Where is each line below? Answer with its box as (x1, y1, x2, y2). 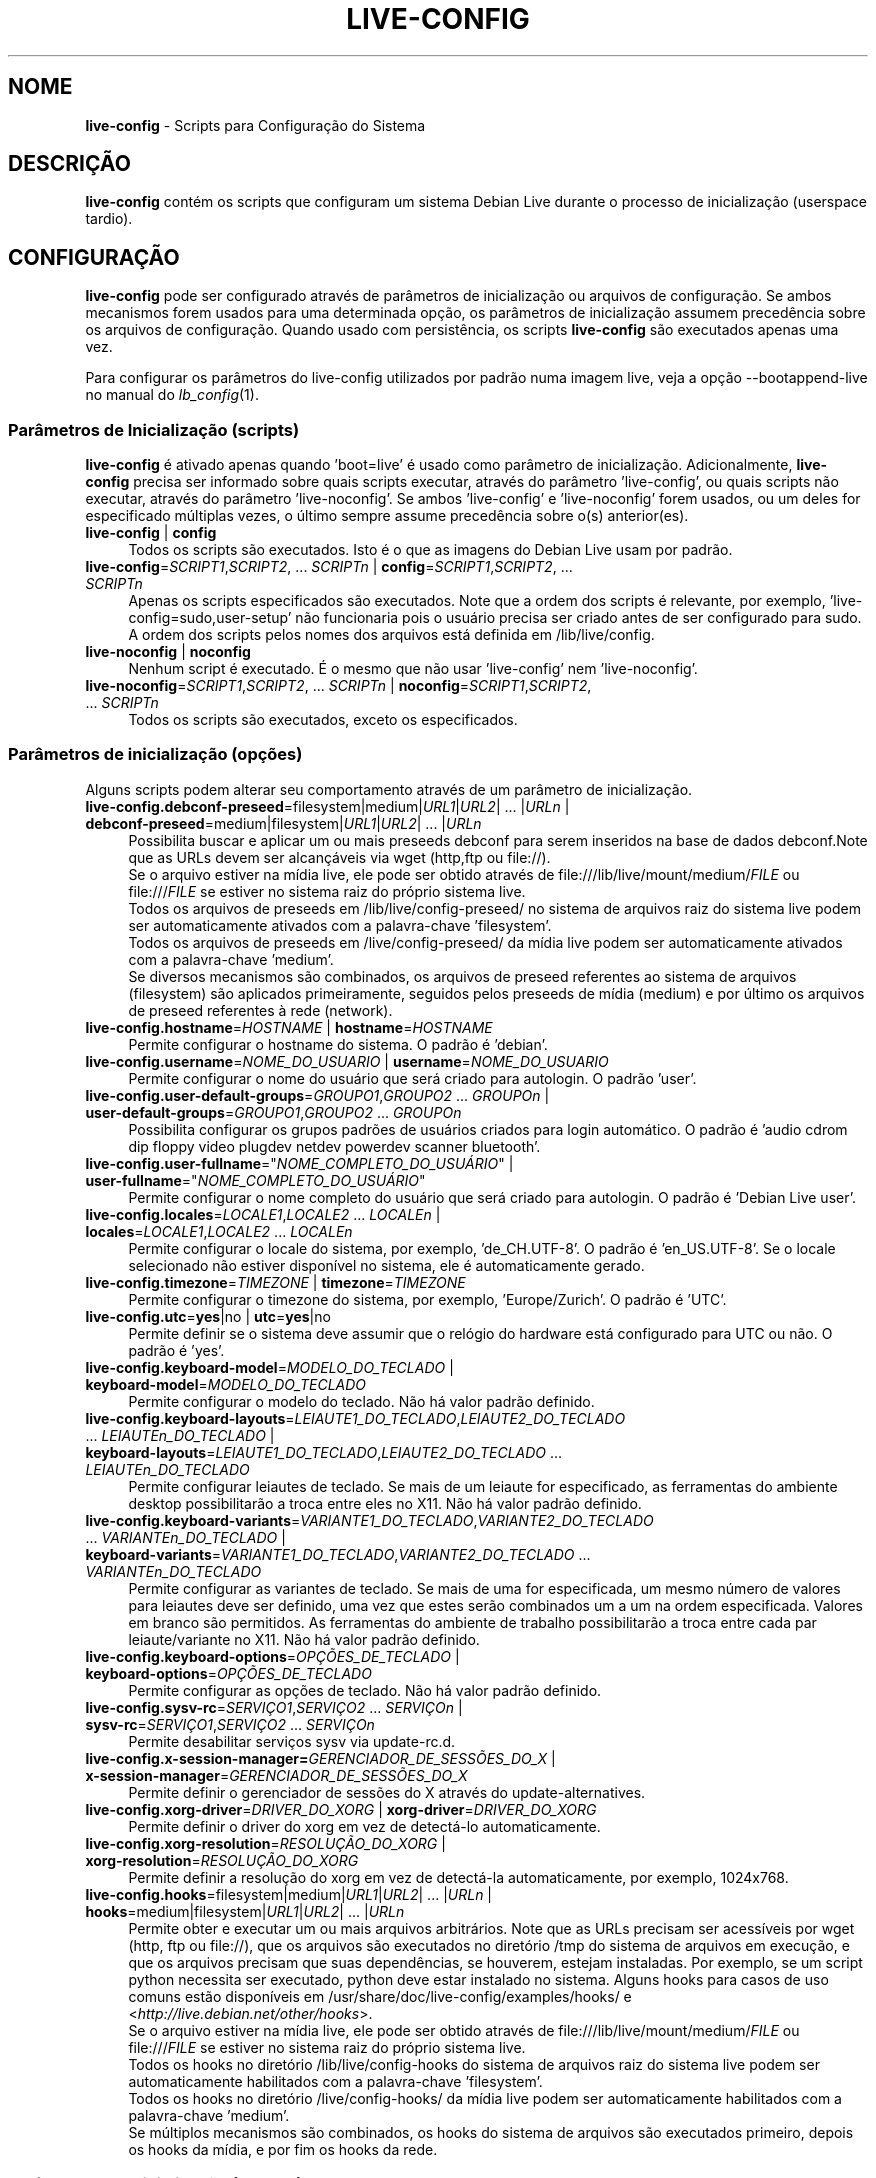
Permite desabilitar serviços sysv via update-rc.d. (128, 1732, 456, 1750)
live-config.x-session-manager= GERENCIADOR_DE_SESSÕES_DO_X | (85, 1749, 556, 1767)
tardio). (85, 210, 133, 228)
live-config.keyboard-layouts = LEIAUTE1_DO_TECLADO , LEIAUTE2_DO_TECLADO (85, 1409, 626, 1427)
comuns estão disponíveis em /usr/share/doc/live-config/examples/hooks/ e (128, 1987, 632, 2005)
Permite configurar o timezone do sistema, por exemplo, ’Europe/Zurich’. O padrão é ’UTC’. (128, 1290, 727, 1308)
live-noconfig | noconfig (85, 643, 251, 661)
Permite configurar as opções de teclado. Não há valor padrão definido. (128, 1681, 602, 1699)
